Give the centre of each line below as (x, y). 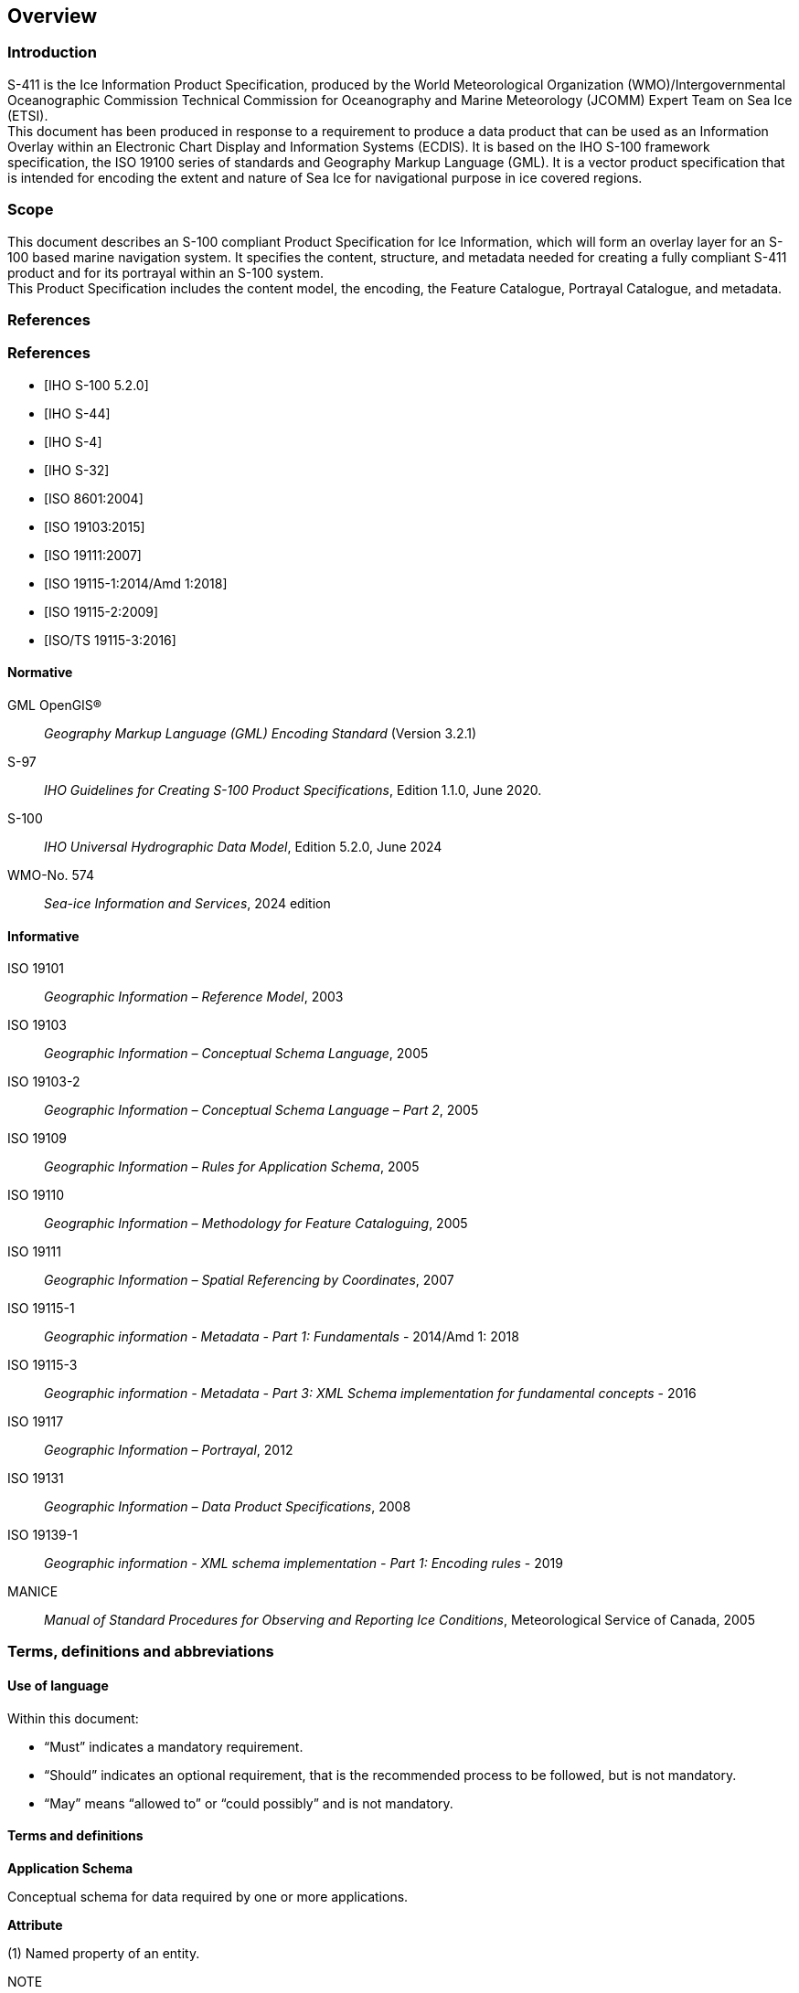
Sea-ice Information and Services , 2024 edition (187, 903)
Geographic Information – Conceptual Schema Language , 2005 (236, 1054)
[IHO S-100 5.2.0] (96, 385)
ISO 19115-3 (43, 1365)
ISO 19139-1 (43, 1535)
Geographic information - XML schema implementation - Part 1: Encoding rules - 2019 (304, 1564)
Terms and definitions (75, 1836)
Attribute (35, 1924)
